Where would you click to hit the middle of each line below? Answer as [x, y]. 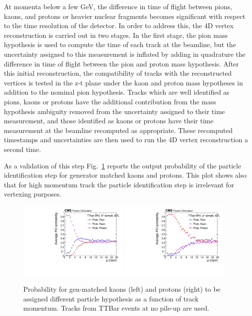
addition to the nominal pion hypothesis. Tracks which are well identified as [117, 92]
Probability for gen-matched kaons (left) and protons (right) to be [122, 289]
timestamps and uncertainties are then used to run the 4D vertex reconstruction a [126, 140]
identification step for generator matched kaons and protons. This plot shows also [125, 175]
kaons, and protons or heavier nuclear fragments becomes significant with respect [125, 16]
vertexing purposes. [33, 194]
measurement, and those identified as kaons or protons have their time [109, 121]
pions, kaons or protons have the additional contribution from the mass [110, 101]
